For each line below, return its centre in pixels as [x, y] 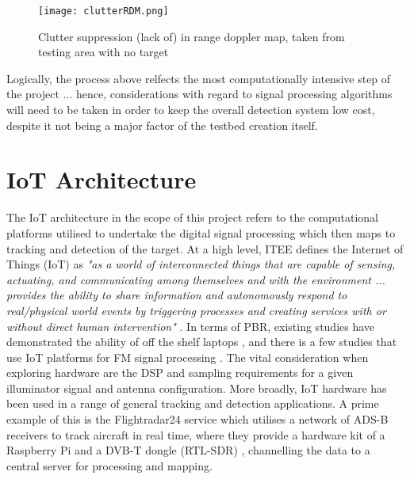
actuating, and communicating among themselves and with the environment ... [196, 279]
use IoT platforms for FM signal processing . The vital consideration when [188, 357]
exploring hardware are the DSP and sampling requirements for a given [180, 373]
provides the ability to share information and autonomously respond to [177, 295]
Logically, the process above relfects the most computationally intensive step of [199, 78]
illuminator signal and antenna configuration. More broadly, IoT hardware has [197, 388]
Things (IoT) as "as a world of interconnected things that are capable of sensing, [201, 264]
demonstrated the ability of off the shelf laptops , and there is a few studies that [202, 342]
